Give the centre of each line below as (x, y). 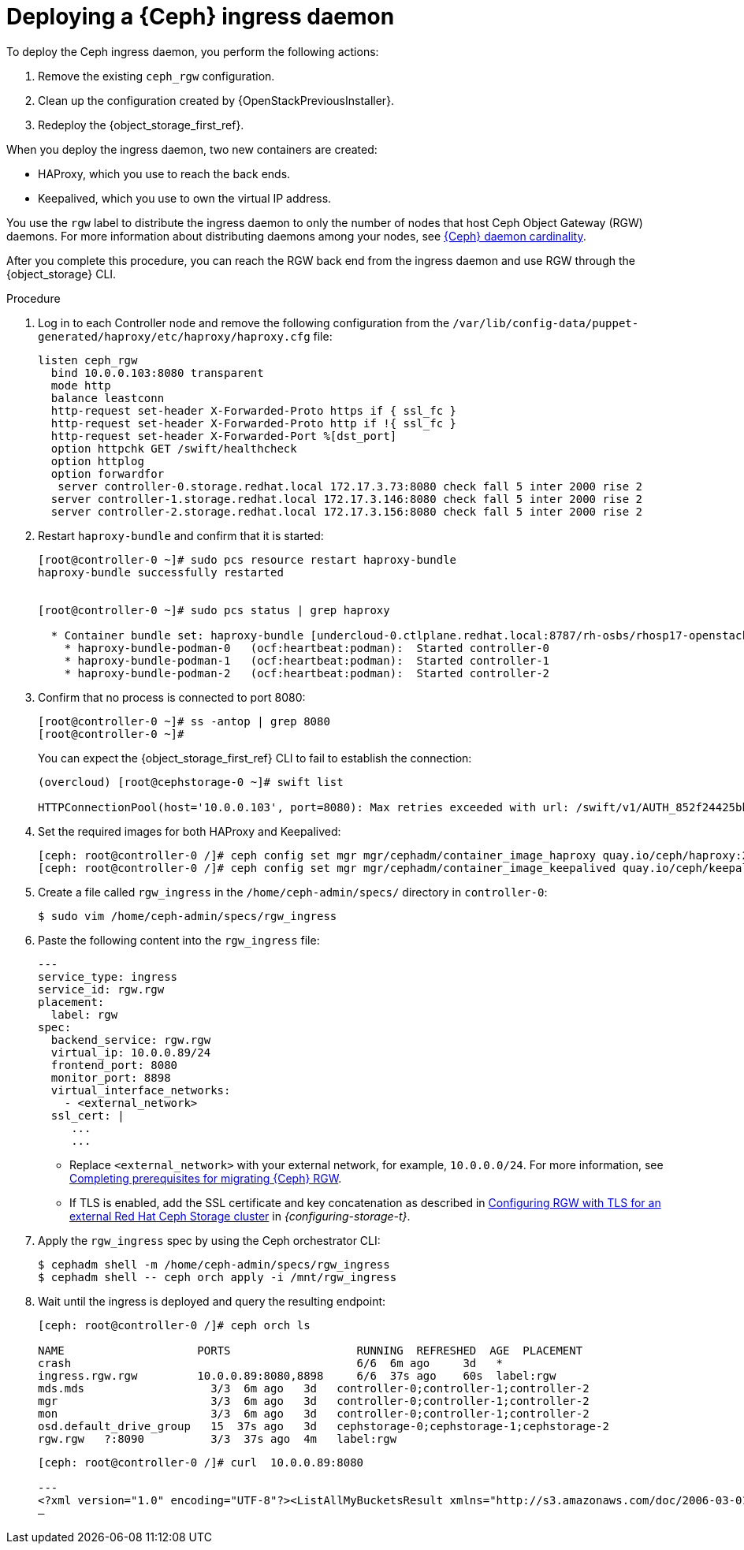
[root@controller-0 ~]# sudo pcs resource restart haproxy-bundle (247, 559)
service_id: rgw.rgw (101, 989)
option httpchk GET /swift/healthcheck (174, 448)
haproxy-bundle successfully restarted (161, 572)
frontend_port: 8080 (114, 1065)
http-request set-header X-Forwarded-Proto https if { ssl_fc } (254, 410)
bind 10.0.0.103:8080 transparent (157, 373)
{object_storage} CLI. (61, 274)
